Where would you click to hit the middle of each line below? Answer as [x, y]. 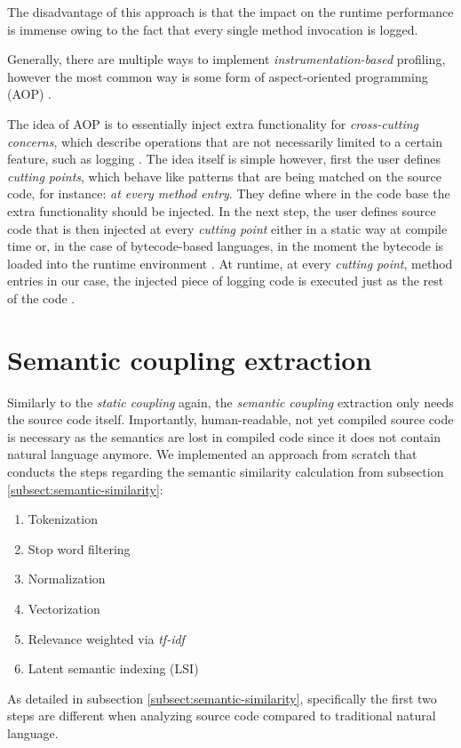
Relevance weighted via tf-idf [106, 638]
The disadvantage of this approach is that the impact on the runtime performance [230, 12]
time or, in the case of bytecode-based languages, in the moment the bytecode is [226, 246]
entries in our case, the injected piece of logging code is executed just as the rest [226, 281]
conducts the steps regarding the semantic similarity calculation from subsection [226, 471]
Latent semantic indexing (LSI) [113, 668]
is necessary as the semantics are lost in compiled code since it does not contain [224, 436]
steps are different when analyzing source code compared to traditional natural [222, 716]
